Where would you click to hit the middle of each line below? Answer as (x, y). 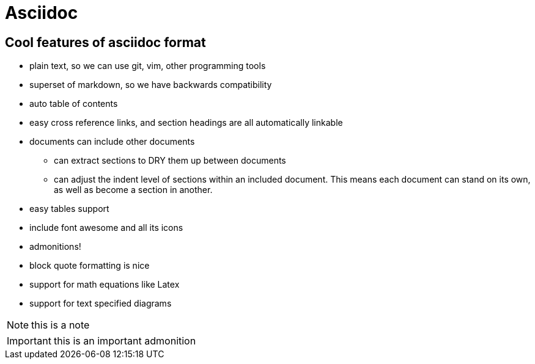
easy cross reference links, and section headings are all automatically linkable (186, 123)
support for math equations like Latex (105, 285)
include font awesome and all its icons (106, 228)
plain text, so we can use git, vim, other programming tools (148, 66)
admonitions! (55, 247)
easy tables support (69, 209)
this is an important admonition (125, 341)
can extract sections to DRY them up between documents (170, 161)
